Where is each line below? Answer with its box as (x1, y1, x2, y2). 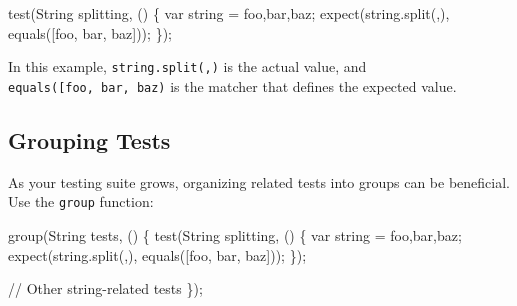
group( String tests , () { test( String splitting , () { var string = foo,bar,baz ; (8, 224, 462, 245)
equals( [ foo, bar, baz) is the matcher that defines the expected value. (8, 75, 457, 96)
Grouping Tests (8, 124, 171, 155)
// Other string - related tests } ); (8, 278, 203, 299)
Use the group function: (8, 191, 154, 212)
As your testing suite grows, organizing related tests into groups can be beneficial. (8, 171, 510, 192)
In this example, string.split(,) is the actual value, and (8, 56, 367, 77)
